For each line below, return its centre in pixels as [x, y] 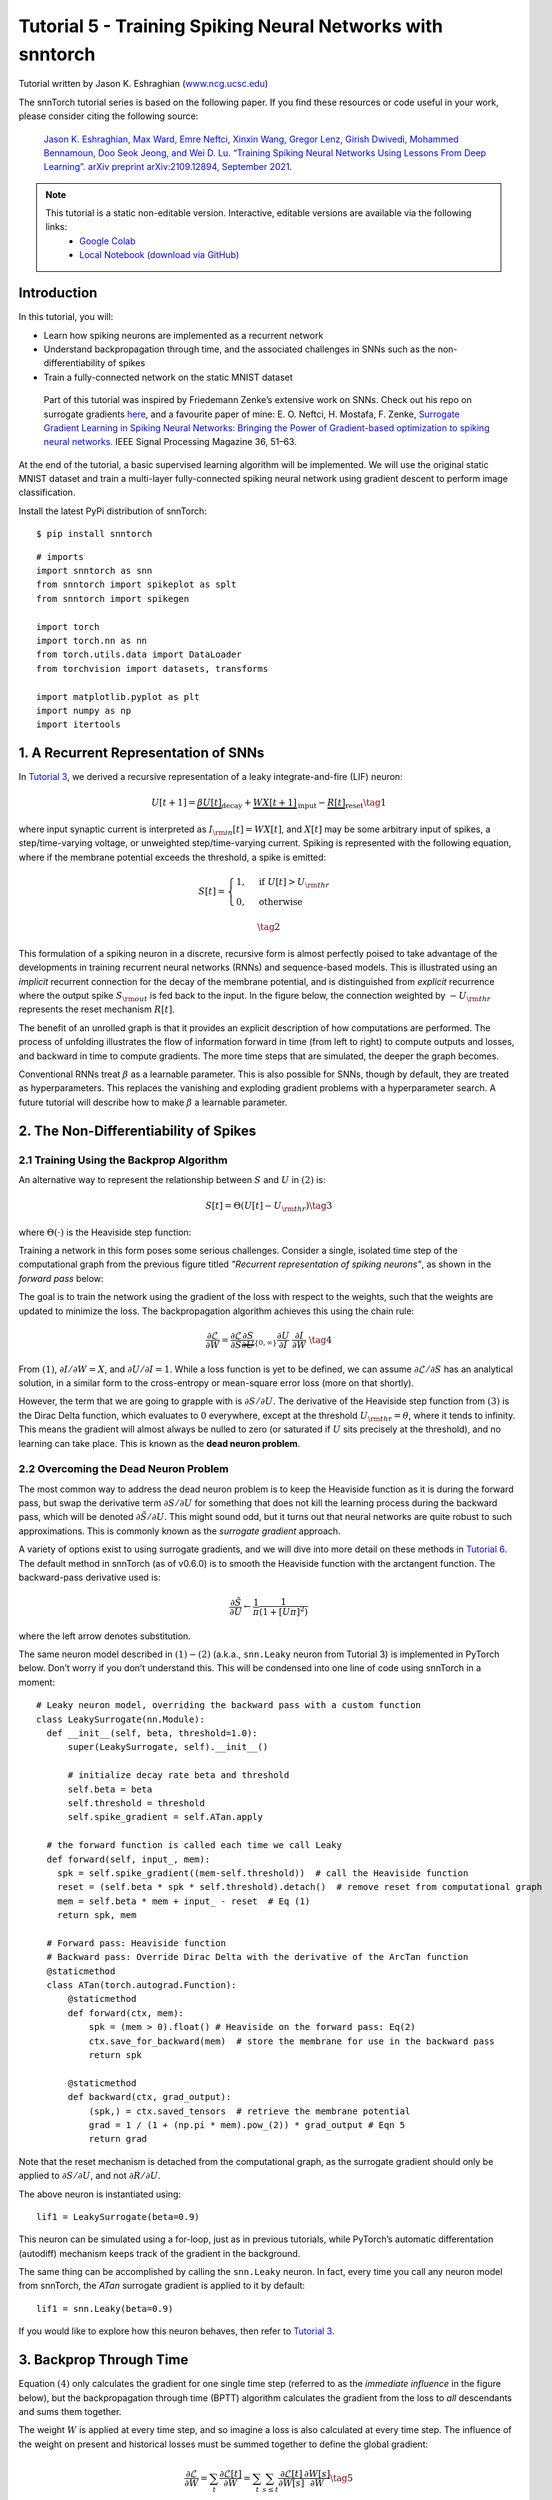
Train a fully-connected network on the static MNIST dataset [168, 377]
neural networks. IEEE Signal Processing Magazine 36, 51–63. [170, 442]
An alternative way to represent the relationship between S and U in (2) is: [172, 1179]
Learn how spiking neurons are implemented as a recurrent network [183, 335]
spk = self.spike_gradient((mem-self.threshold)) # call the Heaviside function [262, 1873]
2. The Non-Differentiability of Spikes [137, 1130]
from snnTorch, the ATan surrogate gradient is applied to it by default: [161, 2286]
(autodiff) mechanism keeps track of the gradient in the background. [159, 2253]
